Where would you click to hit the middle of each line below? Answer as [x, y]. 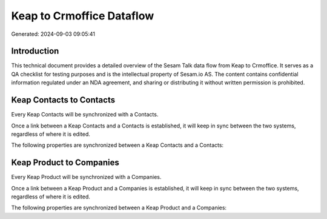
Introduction [35, 51]
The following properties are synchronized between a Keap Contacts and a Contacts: [117, 145]
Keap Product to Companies [65, 163]
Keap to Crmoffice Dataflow [83, 16]
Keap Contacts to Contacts [63, 100]
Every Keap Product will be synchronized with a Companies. [86, 177]
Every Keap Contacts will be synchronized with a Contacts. [85, 115]
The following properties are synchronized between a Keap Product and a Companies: [119, 208]
